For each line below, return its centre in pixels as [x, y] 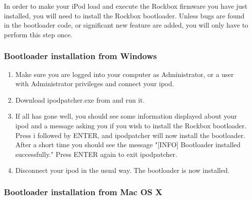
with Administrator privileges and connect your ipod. [95, 84]
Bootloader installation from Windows [81, 56]
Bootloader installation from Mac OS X [83, 191]
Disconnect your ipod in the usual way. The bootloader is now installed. [122, 170]
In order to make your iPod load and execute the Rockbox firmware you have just [126, 6]
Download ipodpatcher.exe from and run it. [80, 99]
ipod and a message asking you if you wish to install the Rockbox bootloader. [131, 125]
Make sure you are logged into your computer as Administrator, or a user [125, 74]
